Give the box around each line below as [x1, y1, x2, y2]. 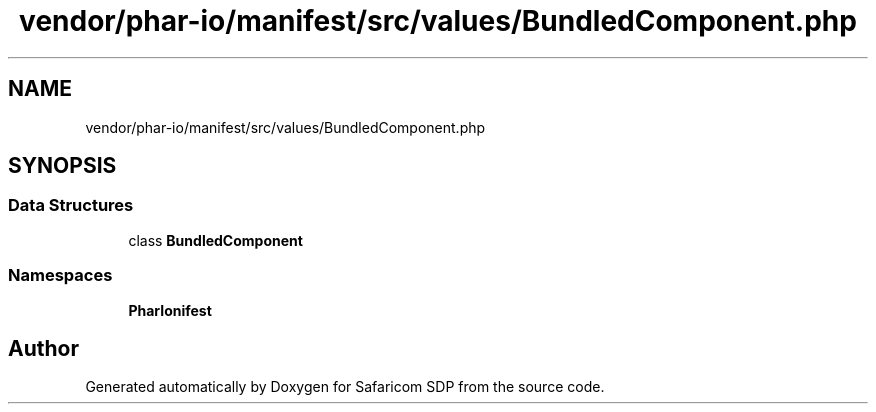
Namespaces [8, 265, 113, 286]
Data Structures [8, 195, 134, 216]
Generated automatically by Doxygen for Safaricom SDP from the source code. [85, 378, 605, 396]
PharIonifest [128, 301, 212, 319]
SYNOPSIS [8, 153, 117, 179]
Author [8, 335, 79, 361]
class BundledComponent [128, 231, 303, 249]
